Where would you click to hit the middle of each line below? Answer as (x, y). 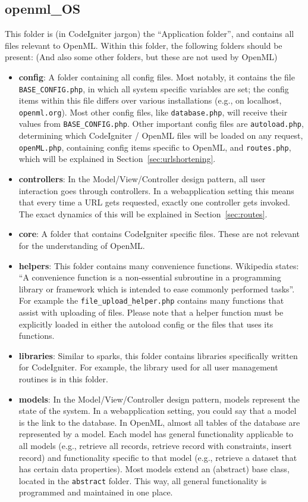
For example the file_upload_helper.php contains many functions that (151, 300)
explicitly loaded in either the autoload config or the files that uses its (146, 324)
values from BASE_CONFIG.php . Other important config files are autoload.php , (161, 124)
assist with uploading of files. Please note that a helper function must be (151, 312)
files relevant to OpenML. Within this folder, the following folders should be (144, 45)
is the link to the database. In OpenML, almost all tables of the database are (159, 422)
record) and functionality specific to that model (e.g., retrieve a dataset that (158, 457)
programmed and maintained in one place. (96, 492)
